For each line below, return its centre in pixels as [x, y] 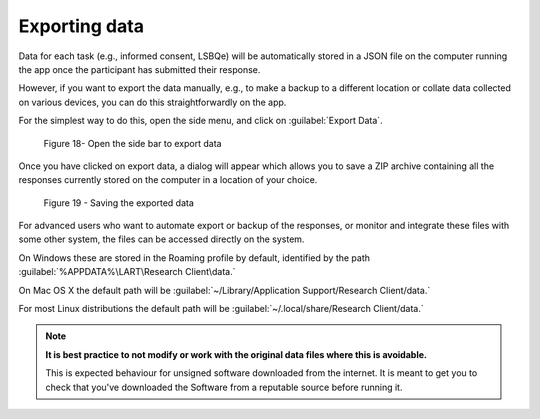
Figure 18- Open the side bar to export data [132, 143]
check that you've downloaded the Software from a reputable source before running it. [224, 387]
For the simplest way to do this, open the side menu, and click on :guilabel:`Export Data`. [201, 121]
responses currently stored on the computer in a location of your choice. [168, 180]
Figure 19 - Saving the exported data [119, 202]
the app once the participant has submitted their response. [139, 69]
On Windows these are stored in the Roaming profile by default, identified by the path [194, 257]
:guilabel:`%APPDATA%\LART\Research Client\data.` [127, 272]
